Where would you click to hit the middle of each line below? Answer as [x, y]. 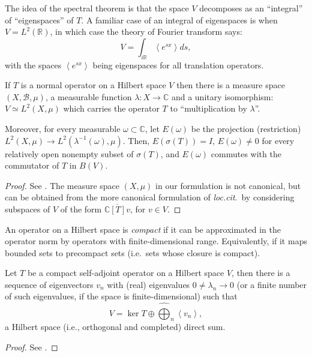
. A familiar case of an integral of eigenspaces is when [179, 19]
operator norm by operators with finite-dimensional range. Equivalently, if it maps [156, 241]
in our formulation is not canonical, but [228, 185]
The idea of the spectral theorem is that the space [97, 8]
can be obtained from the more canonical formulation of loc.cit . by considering [150, 197]
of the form [81, 208]
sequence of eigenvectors [49, 284]
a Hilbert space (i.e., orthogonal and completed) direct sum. [115, 327]
